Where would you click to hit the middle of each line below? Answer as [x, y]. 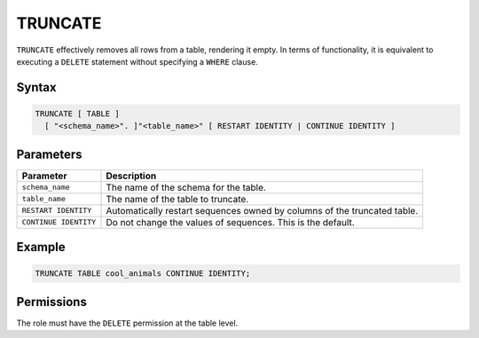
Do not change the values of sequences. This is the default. [230, 222]
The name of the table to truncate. [177, 199]
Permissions [52, 302]
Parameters [49, 154]
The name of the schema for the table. [186, 187]
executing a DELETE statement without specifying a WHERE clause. [137, 61]
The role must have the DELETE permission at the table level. [127, 323]
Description [131, 176]
